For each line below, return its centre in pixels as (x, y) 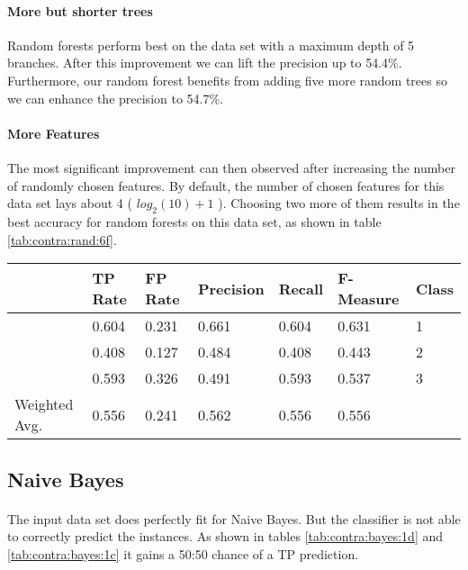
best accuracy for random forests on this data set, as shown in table (194, 221)
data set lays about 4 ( (70, 203)
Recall (301, 288)
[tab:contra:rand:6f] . (62, 239)
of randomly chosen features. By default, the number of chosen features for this (226, 185)
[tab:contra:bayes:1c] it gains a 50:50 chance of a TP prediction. (183, 553)
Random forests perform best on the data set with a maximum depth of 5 (211, 45)
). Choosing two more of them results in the (339, 203)
